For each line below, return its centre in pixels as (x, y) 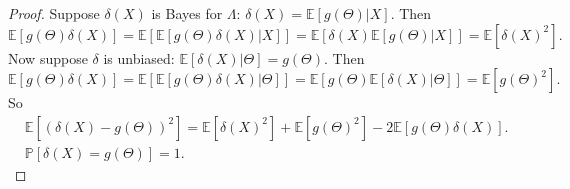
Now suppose (48, 57)
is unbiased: (139, 57)
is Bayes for (187, 13)
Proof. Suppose (54, 13)
